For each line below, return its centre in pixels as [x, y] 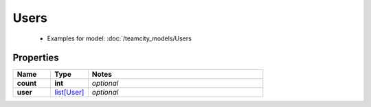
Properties [36, 58]
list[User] [69, 93]
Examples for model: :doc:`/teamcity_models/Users [119, 38]
